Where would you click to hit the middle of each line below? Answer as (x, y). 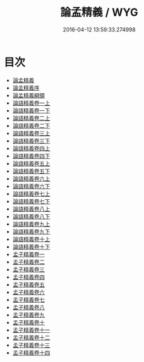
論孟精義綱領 (28, 95)
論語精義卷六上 (31, 179)
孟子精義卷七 (28, 300)
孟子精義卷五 (28, 285)
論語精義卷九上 (31, 224)
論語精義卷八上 (31, 209)
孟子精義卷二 (28, 262)
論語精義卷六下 (31, 186)
